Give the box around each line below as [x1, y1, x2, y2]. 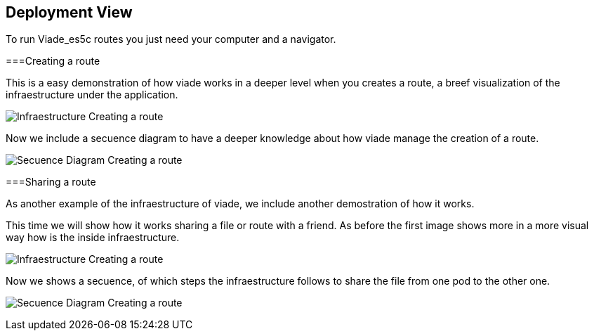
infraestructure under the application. [6, 89, 178, 101]
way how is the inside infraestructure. [6, 231, 180, 244]
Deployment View [6, 4, 133, 21]
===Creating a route [6, 55, 100, 67]
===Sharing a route [6, 176, 96, 188]
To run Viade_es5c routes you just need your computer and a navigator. [6, 33, 336, 46]
